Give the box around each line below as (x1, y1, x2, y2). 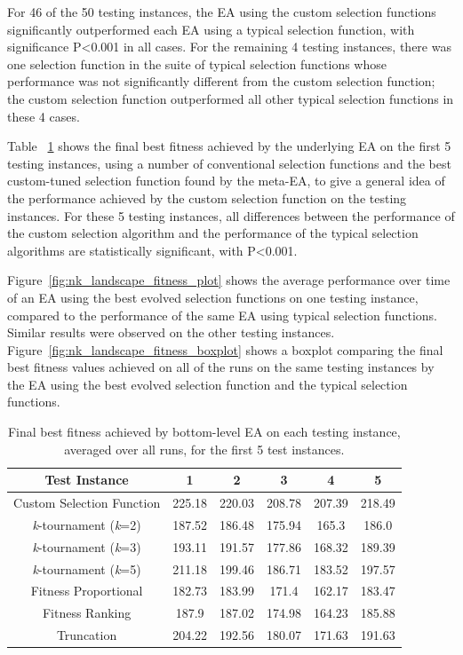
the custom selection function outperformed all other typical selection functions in (7, 89, 454, 107)
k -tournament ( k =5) (32, 559, 141, 578)
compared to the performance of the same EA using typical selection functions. (7, 305, 437, 324)
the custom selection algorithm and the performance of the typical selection (7, 224, 419, 242)
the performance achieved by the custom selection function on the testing (7, 188, 407, 207)
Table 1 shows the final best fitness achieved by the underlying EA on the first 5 (7, 137, 451, 155)
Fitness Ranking (42, 604, 132, 622)
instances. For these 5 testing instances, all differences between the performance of (7, 206, 455, 225)
